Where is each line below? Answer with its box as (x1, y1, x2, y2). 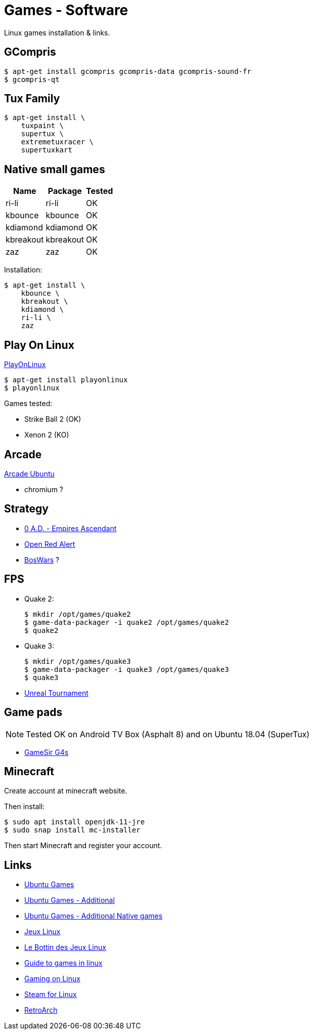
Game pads (4, 706, 63, 719)
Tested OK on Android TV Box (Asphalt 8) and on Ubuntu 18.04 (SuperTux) (26, 729, 310, 739)
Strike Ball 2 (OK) (24, 415, 81, 424)
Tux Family (4, 92, 60, 105)
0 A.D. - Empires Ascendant (24, 524, 117, 533)
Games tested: (4, 399, 53, 408)
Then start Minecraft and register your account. (4, 841, 162, 850)
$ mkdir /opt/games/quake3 (24, 657, 131, 665)
